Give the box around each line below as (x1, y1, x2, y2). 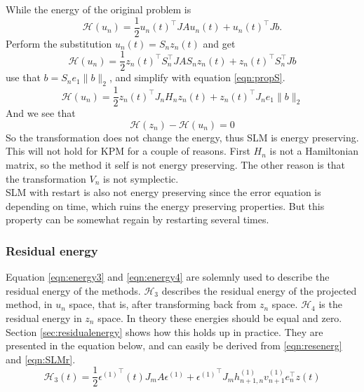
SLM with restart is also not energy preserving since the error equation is (6, 185, 321, 199)
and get (203, 36, 236, 50)
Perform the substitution (6, 36, 112, 50)
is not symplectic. (103, 171, 179, 185)
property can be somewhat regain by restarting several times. (6, 212, 269, 227)
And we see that (6, 106, 76, 120)
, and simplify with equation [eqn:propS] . (109, 70, 285, 85)
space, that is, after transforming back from (69, 297, 257, 311)
